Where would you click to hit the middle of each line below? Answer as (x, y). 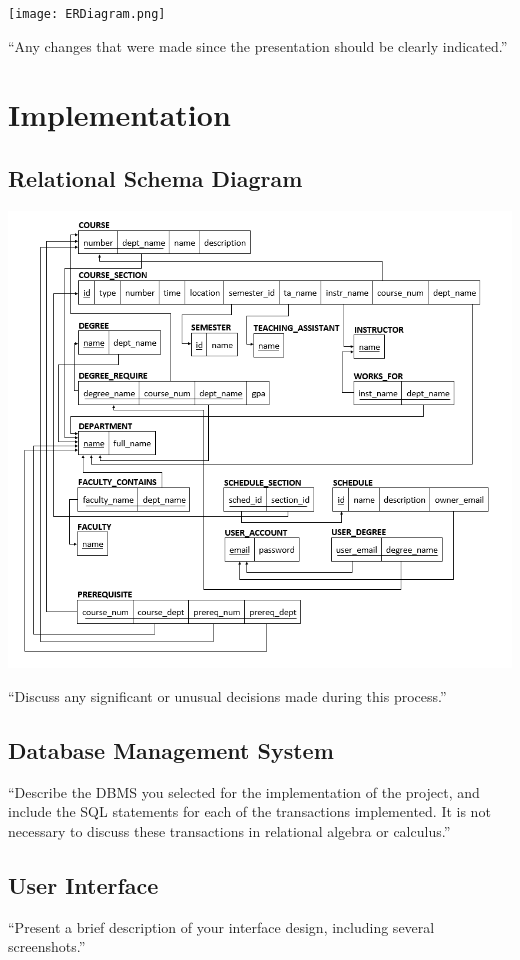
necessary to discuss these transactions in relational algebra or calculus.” (229, 830)
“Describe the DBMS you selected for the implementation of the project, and (244, 791)
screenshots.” (47, 946)
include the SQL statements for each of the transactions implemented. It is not (249, 811)
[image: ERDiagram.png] (87, 14)
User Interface (83, 884)
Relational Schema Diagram (155, 178)
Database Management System (171, 749)
